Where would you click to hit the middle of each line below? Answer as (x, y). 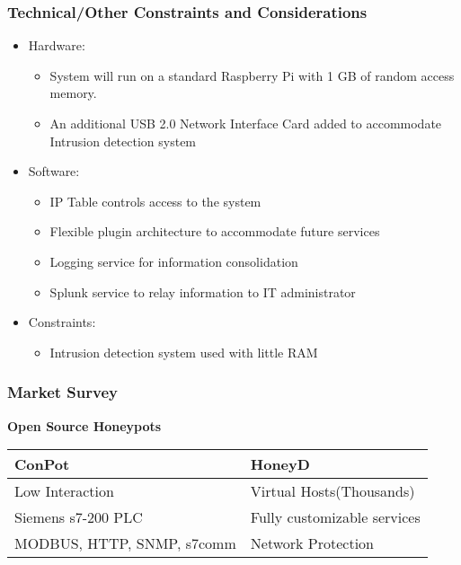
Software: (54, 171)
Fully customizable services (335, 517)
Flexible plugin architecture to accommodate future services (215, 231)
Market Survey (62, 392)
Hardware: (57, 45)
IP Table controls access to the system (155, 201)
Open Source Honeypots (84, 425)
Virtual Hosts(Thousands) (332, 491)
